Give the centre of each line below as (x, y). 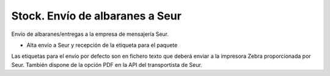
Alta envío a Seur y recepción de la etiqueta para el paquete (102, 45)
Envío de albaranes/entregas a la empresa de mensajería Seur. (90, 34)
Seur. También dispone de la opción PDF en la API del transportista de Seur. (107, 64)
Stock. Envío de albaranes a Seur (96, 16)
